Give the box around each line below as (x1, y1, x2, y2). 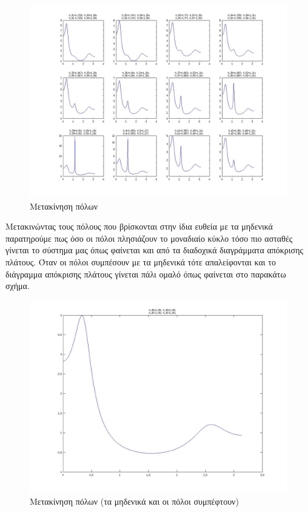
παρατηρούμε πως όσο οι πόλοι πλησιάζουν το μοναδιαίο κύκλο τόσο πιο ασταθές (5, 231, 293, 244)
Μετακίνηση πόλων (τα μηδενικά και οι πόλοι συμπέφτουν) (30, 495, 239, 508)
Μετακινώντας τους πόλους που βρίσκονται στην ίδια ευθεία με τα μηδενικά (5, 220, 273, 233)
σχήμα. (5, 279, 30, 292)
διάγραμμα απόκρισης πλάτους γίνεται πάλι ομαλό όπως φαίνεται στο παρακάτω (5, 267, 286, 280)
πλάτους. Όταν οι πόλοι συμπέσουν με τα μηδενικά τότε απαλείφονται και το (5, 255, 276, 268)
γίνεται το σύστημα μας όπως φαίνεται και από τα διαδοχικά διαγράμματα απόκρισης (5, 244, 304, 256)
